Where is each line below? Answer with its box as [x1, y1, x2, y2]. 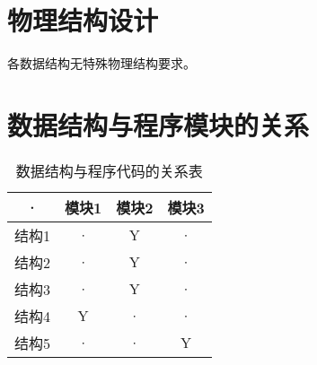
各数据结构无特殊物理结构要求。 [7, 54, 196, 73]
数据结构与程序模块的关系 [7, 106, 310, 143]
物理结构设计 [7, 2, 159, 39]
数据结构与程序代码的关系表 [15, 160, 203, 181]
